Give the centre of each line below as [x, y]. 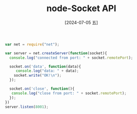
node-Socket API [81, 8]
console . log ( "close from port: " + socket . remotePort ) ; [69, 93]
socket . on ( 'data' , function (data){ [45, 66]
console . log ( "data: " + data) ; [47, 71]
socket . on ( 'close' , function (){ [42, 89]
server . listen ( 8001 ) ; [27, 107]
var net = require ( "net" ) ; [32, 44]
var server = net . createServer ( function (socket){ [56, 53]
